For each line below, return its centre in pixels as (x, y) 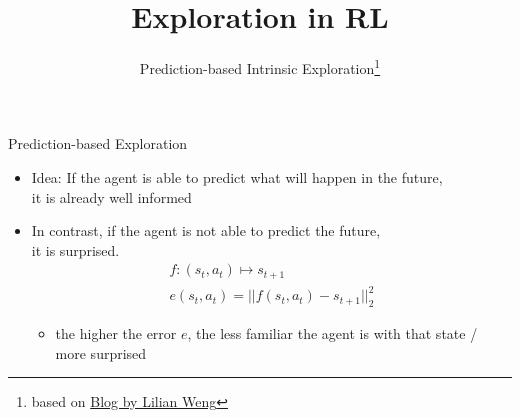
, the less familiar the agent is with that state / (332, 333)
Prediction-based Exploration (98, 143)
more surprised (101, 352)
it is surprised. (75, 249)
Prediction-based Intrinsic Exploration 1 (260, 66)
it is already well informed (111, 196)
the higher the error (116, 333)
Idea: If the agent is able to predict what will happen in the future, (237, 176)
